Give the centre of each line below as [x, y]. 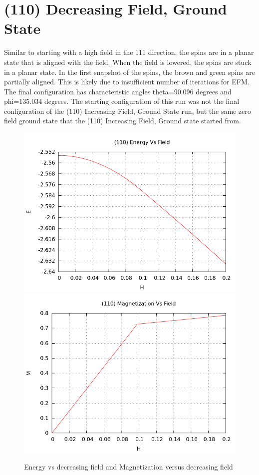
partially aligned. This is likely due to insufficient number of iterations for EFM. [127, 82]
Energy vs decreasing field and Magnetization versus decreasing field [129, 467]
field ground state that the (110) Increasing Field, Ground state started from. [123, 121]
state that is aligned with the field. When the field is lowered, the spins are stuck [128, 62]
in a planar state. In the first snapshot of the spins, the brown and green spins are [129, 72]
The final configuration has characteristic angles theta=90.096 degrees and [118, 91]
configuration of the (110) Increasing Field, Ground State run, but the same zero [128, 111]
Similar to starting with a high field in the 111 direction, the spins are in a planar [129, 52]
